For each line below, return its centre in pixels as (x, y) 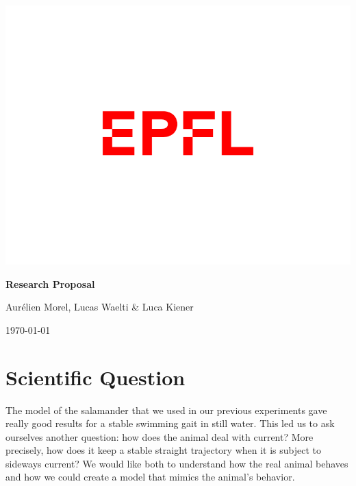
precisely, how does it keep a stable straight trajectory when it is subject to (164, 450)
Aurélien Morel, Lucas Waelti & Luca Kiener (100, 307)
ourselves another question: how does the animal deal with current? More (160, 436)
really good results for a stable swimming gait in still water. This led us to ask (170, 423)
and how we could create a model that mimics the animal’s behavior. (150, 477)
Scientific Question (96, 377)
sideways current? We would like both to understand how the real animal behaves (177, 463)
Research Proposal (50, 283)
